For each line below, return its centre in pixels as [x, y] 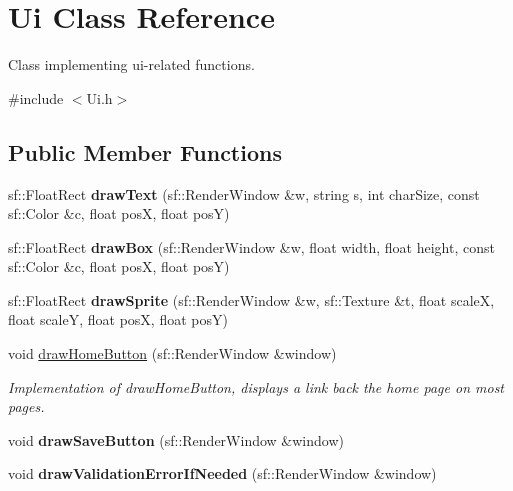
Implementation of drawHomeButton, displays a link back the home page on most [256, 386]
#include [36, 97]
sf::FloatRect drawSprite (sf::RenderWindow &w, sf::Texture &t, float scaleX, [251, 299]
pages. [26, 406]
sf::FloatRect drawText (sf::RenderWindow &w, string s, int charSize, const [244, 193]
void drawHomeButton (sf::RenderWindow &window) [172, 353]
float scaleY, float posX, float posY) [118, 319]
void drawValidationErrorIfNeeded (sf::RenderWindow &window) [222, 473]
